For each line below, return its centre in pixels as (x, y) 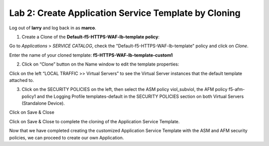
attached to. (22, 80)
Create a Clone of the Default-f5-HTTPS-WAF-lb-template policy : (90, 37)
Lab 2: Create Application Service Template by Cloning (125, 13)
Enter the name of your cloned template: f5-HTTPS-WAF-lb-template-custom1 (91, 55)
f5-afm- (237, 89)
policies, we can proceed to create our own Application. (67, 138)
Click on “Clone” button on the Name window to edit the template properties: (100, 64)
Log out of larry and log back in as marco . (53, 28)
